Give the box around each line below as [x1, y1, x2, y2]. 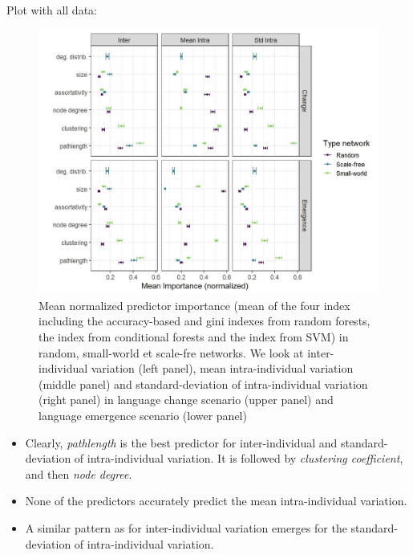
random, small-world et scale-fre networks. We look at [38, 344, 304, 361]
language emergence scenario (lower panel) [38, 406, 247, 423]
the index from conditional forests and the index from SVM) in [38, 328, 349, 345]
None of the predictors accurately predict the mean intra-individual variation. [25, 492, 407, 509]
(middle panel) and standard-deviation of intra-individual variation [38, 375, 368, 392]
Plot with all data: [6, 2, 97, 18]
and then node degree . [25, 465, 132, 482]
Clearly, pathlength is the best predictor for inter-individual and [25, 434, 338, 451]
